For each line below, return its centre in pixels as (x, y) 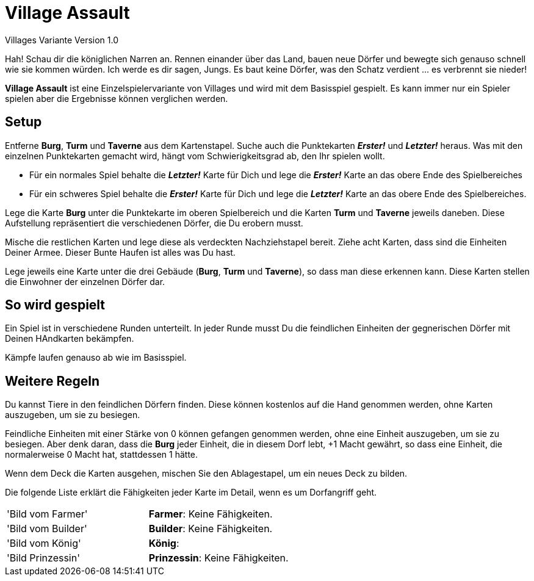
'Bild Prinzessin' (43, 558)
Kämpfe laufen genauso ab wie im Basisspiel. (96, 358)
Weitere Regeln (52, 381)
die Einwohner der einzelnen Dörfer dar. (85, 281)
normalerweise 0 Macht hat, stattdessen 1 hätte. (102, 455)
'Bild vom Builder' (47, 529)
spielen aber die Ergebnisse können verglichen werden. (117, 98)
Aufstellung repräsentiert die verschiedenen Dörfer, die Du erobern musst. (154, 223)
